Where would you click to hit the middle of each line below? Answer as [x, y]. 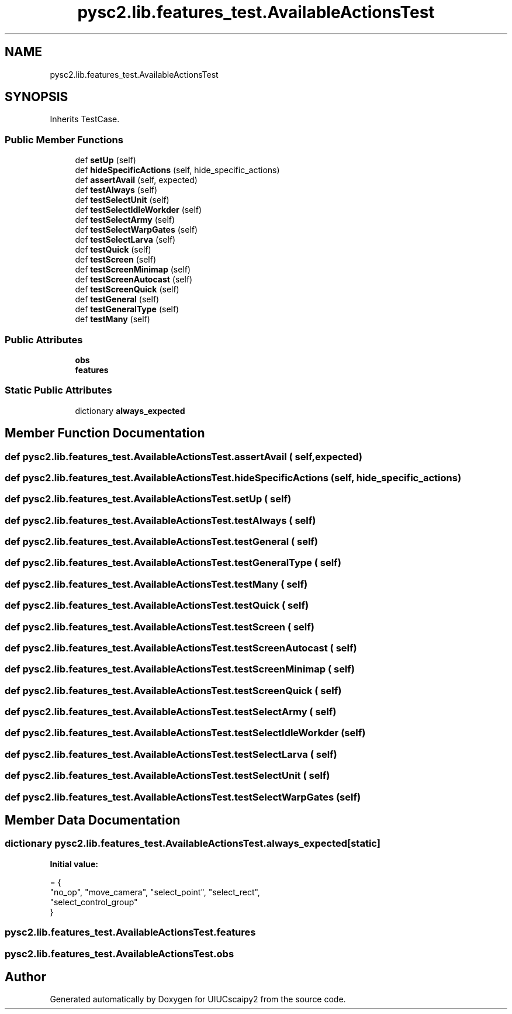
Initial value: [74, 864]
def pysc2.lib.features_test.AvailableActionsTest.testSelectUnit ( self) [167, 776]
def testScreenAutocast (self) [134, 280]
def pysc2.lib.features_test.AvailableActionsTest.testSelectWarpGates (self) [183, 797]
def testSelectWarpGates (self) [136, 230]
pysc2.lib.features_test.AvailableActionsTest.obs [120, 953]
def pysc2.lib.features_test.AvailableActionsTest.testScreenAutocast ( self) [181, 648]
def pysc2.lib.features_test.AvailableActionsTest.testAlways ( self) [160, 520]
